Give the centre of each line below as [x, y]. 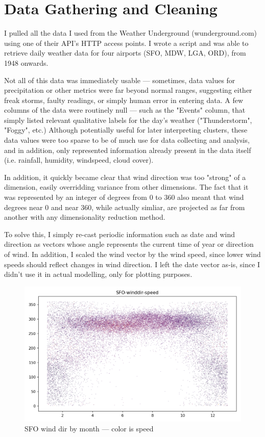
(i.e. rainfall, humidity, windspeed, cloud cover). [79, 160]
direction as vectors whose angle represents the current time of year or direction [129, 244]
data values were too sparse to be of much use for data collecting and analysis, [127, 140]
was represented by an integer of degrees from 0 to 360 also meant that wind [124, 197]
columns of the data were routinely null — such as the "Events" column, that [125, 110]
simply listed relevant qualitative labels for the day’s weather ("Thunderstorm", [128, 120]
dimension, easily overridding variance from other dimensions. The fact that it [126, 187]
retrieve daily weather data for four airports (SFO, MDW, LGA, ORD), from [125, 53]
